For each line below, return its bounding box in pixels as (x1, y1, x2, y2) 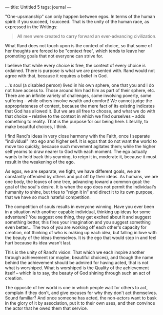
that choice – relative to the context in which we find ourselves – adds (5, 113, 145, 119)
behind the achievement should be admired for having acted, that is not (5, 260, 149, 265)
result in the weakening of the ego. (5, 159, 75, 165)
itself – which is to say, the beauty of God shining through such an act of (5, 270, 151, 276)
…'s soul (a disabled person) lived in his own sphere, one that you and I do (5, 82, 155, 88)
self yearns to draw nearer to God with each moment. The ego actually (5, 148, 147, 154)
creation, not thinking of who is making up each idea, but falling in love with (5, 230, 157, 235)
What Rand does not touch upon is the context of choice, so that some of (5, 43, 152, 48)
